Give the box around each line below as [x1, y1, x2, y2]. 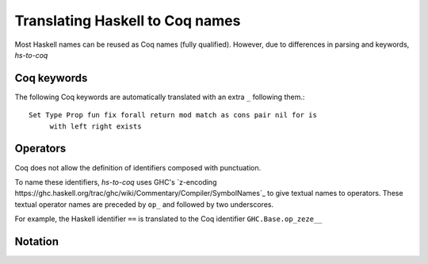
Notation [14, 235, 59, 248]
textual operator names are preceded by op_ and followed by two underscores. [14, 199, 273, 209]
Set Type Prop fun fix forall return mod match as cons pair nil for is [29, 111, 317, 120]
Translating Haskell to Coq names [14, 12, 241, 29]
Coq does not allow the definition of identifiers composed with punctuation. [14, 163, 262, 172]
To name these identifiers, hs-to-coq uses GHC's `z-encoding [14, 177, 217, 186]
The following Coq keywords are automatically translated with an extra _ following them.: [14, 92, 305, 101]
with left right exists [49, 121, 142, 131]
